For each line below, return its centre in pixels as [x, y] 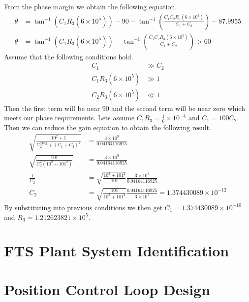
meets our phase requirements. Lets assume [69, 118]
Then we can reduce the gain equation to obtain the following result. [108, 127]
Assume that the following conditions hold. [69, 56]
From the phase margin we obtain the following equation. [91, 6]
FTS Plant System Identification [117, 251]
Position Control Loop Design [107, 289]
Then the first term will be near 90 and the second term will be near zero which [124, 108]
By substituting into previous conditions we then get [83, 207]
